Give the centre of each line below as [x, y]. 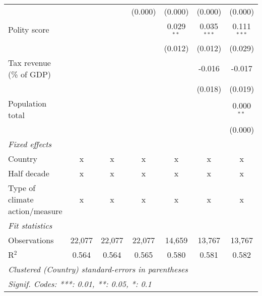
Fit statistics [30, 225]
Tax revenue [29, 62]
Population [27, 103]
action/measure [35, 211]
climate [21, 199]
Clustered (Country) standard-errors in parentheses [98, 269]
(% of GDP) [30, 74]
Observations [31, 240]
